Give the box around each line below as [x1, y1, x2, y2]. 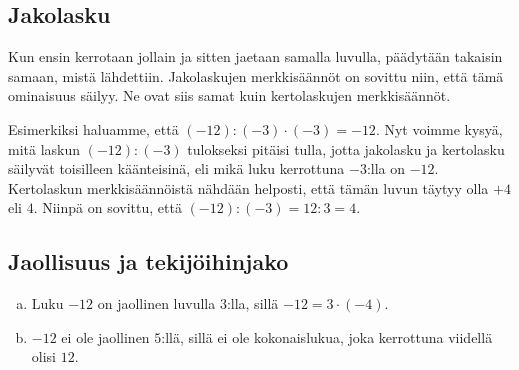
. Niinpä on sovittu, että [33, 197, 182, 218]
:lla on [366, 158, 406, 179]
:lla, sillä [226, 293, 279, 314]
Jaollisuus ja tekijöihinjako [8, 246, 289, 277]
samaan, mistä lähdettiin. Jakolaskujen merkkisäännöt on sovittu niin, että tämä [8, 65, 504, 86]
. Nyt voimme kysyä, [375, 118, 503, 139]
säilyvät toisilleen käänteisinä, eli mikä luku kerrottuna [8, 158, 345, 179]
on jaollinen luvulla [97, 293, 216, 314]
